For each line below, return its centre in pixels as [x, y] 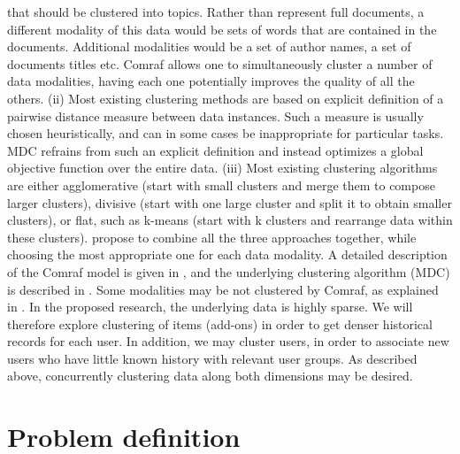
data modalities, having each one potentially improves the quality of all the [211, 81]
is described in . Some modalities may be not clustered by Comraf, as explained [223, 289]
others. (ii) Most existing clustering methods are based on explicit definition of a [226, 98]
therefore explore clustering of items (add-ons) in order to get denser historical [220, 323]
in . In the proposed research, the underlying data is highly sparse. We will [210, 307]
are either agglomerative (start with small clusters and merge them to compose [221, 185]
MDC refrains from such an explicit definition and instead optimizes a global [215, 150]
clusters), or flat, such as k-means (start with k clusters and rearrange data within [230, 220]
